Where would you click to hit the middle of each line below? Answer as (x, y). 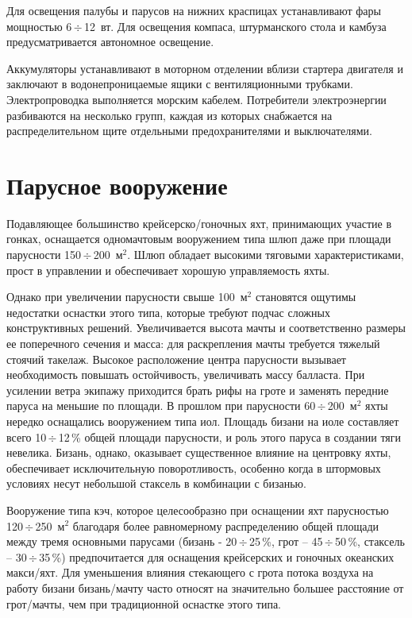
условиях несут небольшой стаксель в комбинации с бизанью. (156, 483)
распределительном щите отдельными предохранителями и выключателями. (189, 131)
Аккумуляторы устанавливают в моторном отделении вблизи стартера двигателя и (205, 68)
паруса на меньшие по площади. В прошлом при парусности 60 (161, 406)
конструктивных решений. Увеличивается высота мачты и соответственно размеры (206, 328)
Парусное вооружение (117, 185)
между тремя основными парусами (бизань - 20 (122, 541)
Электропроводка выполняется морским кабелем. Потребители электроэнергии (196, 99)
